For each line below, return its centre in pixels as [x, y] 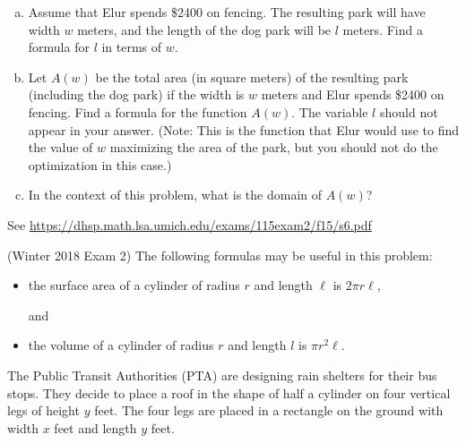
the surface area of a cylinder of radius [134, 285]
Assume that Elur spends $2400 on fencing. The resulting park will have [227, 12]
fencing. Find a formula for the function [138, 111]
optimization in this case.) [100, 164]
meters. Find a [383, 29]
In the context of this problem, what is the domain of [175, 195]
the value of [60, 147]
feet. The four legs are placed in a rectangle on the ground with [269, 410]
